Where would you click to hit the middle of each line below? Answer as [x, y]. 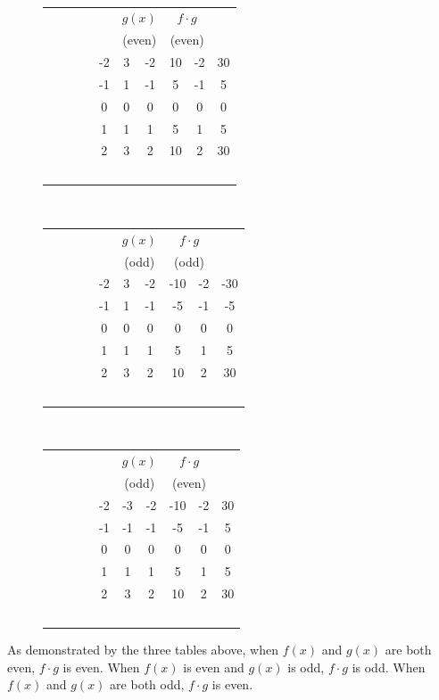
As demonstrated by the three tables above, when [143, 650]
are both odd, [147, 684]
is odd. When [389, 667]
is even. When [101, 667]
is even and [214, 667]
